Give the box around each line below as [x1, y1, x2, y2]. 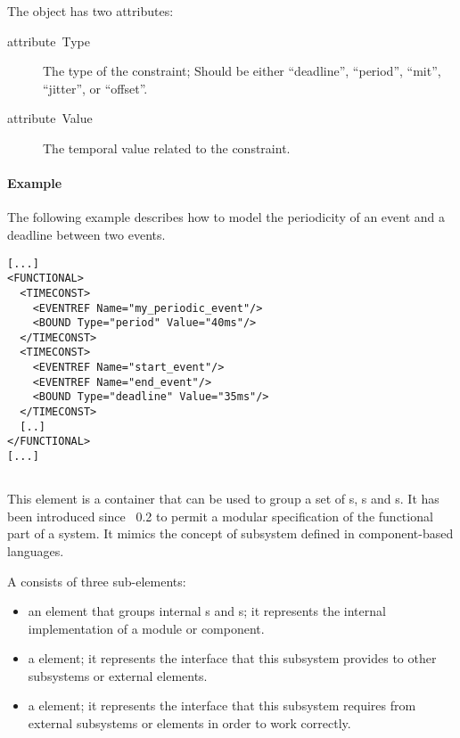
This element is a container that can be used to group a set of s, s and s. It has [7, 489, 439, 508]
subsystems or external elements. [28, 666, 208, 685]
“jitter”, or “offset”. [43, 78, 148, 97]
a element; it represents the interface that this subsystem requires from [28, 696, 416, 715]
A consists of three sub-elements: [7, 571, 186, 590]
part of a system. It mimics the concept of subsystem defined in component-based [7, 524, 454, 543]
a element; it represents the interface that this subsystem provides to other [28, 649, 437, 668]
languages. [7, 541, 64, 560]
